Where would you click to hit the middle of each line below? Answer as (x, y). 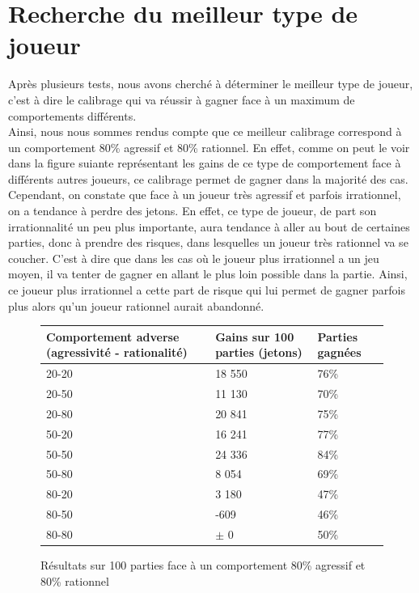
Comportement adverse (113, 336)
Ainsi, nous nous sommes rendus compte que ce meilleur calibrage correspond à (205, 131)
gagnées (339, 352)
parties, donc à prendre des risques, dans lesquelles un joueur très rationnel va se (208, 242)
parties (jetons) (259, 352)
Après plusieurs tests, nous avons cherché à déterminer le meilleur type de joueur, (211, 84)
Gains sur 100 (255, 336)
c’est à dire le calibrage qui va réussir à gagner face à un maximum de (182, 99)
